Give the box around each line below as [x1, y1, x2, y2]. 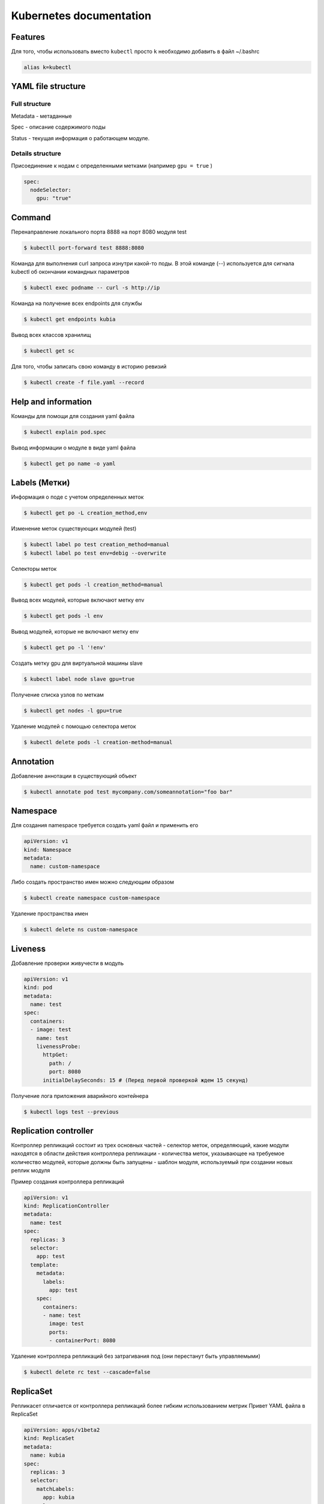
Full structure [11, 100, 51, 108]
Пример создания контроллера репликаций [11, 1178, 124, 1185]
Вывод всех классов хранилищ [11, 331, 91, 339]
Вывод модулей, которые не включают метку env [11, 628, 139, 635]
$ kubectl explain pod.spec [23, 428, 106, 436]
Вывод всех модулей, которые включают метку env [11, 596, 145, 604]
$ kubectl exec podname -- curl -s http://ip [23, 285, 160, 291]
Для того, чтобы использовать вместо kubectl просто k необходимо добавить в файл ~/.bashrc [11, 48, 260, 55]
